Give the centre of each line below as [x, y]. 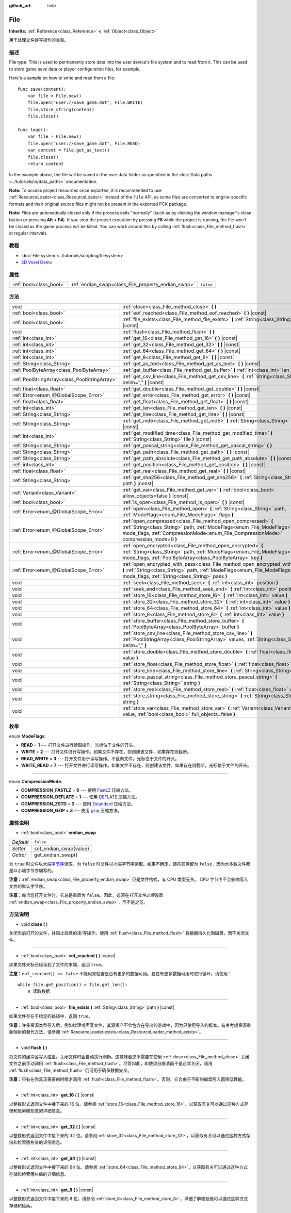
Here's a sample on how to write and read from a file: [62, 78]
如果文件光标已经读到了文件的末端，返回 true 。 [57, 965]
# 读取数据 [39, 992]
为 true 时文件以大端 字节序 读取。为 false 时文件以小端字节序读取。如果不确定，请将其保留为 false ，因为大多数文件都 [130, 864]
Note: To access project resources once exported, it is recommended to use [85, 190]
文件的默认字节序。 [28, 886]
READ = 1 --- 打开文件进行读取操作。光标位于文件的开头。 [79, 745]
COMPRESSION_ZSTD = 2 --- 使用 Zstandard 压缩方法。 [78, 803]
